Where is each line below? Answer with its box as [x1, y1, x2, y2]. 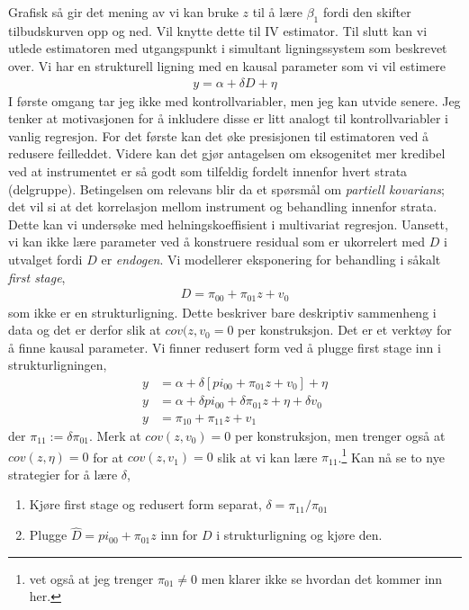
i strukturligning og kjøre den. [216, 525, 383, 544]
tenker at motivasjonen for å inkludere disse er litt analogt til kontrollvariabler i [8, 109, 448, 128]
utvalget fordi [8, 249, 83, 268]
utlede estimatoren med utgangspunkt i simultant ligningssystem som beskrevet [8, 39, 447, 58]
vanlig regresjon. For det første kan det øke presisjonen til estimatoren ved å [8, 126, 429, 145]
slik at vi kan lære [217, 447, 318, 466]
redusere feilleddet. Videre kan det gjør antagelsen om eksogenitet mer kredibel [8, 144, 446, 163]
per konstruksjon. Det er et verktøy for [238, 320, 452, 339]
